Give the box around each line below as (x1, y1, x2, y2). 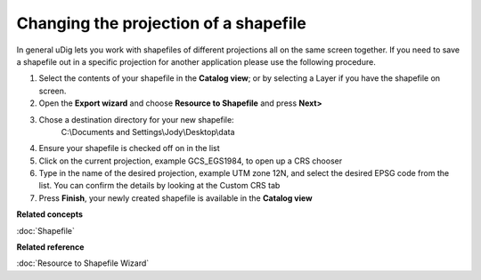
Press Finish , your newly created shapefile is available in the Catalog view (38, 192, 313, 204)
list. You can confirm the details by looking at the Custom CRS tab (38, 180, 281, 191)
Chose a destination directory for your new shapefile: (38, 114, 235, 124)
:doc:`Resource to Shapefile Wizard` (16, 258, 150, 268)
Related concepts (16, 209, 84, 220)
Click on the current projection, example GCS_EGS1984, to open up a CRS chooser (38, 156, 343, 166)
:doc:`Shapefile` (16, 225, 76, 236)
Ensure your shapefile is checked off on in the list (38, 143, 220, 154)
